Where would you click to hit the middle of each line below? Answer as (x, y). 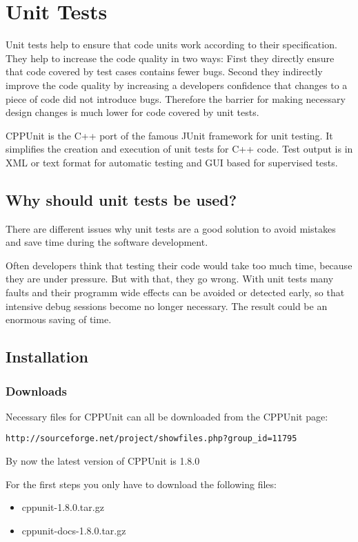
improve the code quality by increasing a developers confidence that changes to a (177, 85)
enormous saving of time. (59, 319)
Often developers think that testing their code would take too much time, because (179, 265)
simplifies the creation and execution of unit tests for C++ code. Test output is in (179, 149)
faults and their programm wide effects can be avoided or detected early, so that (175, 292)
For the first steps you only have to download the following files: (141, 484)
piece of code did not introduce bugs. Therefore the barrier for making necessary (176, 98)
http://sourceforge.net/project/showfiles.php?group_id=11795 (151, 439)
